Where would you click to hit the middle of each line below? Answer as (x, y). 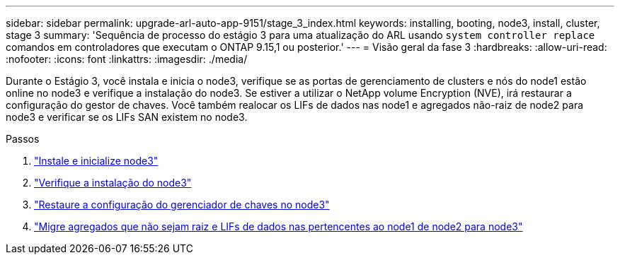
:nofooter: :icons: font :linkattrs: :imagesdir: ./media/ (127, 59)
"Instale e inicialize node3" (96, 161)
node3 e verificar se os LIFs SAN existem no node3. (127, 117)
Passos (23, 139)
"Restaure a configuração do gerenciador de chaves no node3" (182, 205)
